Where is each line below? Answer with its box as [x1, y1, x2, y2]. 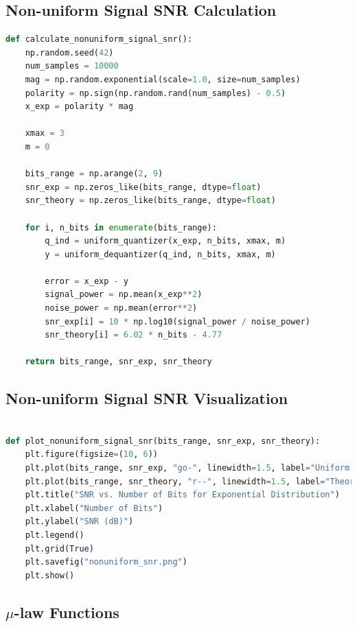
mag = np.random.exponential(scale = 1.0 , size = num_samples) [25, 74, 301, 84]
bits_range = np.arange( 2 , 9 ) [25, 169, 163, 179]
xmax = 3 [25, 128, 65, 139]
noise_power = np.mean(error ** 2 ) [45, 303, 198, 313]
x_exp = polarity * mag [25, 102, 134, 112]
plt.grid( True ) [25, 543, 94, 554]
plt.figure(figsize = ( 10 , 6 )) [25, 449, 158, 460]
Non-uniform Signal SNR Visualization [5, 388, 288, 409]
